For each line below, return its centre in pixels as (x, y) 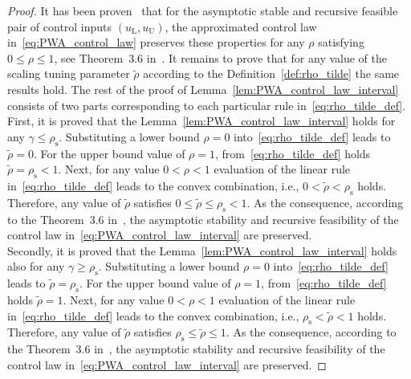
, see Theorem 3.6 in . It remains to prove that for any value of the (221, 57)
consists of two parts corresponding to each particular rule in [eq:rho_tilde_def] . (207, 105)
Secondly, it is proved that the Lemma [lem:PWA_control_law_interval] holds (202, 250)
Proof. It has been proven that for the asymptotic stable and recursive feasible (203, 10)
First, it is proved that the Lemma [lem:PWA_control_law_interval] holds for (201, 121)
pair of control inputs (60, 26)
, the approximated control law (241, 26)
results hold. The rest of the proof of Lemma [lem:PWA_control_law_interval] (203, 89)
